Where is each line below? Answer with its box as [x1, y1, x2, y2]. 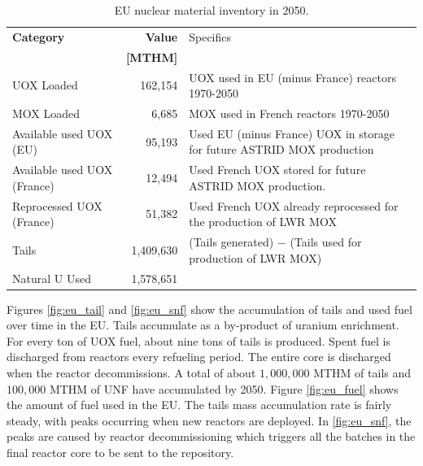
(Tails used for [290, 233, 362, 250]
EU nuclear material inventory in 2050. [114, 2, 309, 18]
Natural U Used [12, 269, 91, 286]
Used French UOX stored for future [189, 161, 366, 178]
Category [12, 28, 65, 45]
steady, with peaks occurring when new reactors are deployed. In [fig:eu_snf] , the [7, 412, 412, 429]
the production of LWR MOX [189, 213, 337, 230]
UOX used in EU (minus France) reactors [189, 68, 396, 85]
